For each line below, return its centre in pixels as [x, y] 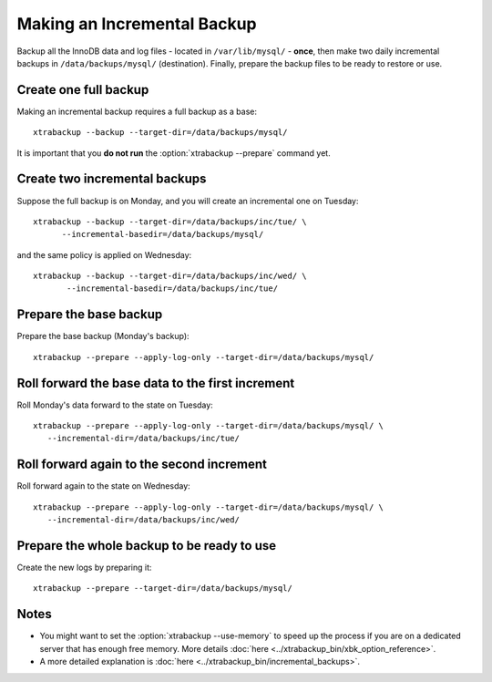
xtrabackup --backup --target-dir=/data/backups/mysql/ [160, 133]
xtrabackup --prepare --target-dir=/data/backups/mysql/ [163, 589]
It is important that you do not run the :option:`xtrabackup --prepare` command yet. [174, 153]
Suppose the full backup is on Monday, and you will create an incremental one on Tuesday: [188, 201]
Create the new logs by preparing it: [84, 568]
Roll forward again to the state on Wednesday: [103, 486]
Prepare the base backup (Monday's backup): [103, 336]
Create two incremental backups [112, 179]
